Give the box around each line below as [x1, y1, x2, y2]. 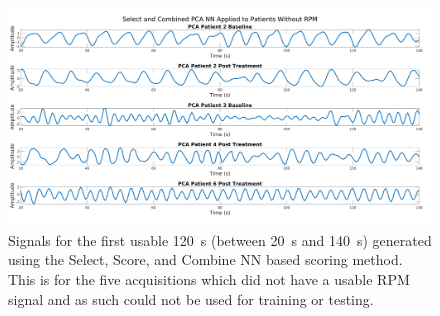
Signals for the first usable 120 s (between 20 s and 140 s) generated [8, 229, 432, 250]
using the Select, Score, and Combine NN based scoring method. [8, 249, 403, 270]
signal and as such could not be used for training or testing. [8, 288, 374, 309]
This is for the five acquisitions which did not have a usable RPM [8, 268, 410, 289]
